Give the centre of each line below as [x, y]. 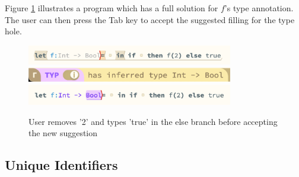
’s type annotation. [259, 8]
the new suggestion [63, 133]
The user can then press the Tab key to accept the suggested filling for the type [150, 19]
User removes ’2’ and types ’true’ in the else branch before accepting [153, 121]
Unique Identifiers [61, 165]
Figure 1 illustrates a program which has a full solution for [112, 8]
